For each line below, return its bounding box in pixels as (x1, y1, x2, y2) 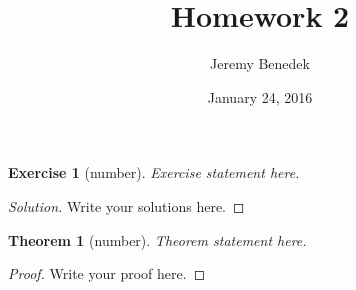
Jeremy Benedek (210, 53, 310, 74)
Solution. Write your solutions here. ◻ (8, 195, 245, 216)
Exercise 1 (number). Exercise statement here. (8, 162, 300, 183)
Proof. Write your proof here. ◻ (8, 263, 206, 284)
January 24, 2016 (207, 86, 313, 107)
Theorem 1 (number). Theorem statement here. (8, 229, 307, 250)
